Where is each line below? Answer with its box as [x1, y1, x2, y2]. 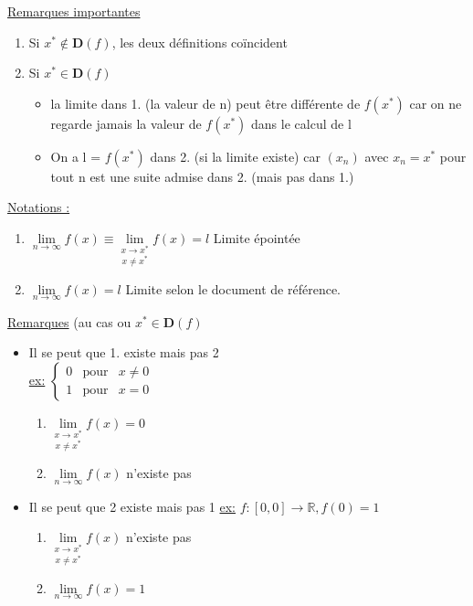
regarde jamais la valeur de [50, 113, 202, 133]
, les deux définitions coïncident [111, 32, 288, 51]
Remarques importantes [7, 2, 141, 20]
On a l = [50, 146, 101, 165]
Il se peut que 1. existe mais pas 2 [28, 343, 219, 362]
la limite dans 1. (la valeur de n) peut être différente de [50, 93, 361, 112]
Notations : [7, 197, 70, 217]
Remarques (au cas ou [7, 312, 131, 331]
